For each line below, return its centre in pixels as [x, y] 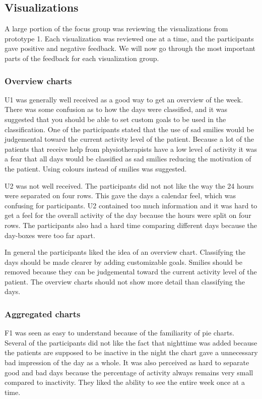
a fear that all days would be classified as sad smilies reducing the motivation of [128, 159]
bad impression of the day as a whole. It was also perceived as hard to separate [127, 362]
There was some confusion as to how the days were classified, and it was [116, 109]
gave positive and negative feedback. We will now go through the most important [130, 48]
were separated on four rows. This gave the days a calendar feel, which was [120, 195]
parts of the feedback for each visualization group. [82, 58]
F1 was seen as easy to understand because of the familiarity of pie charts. [119, 333]
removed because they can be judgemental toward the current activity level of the [131, 272]
